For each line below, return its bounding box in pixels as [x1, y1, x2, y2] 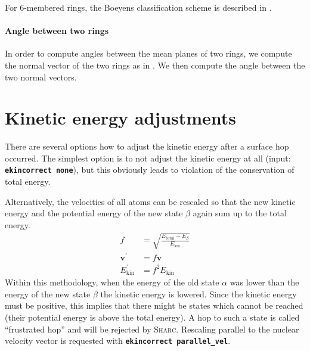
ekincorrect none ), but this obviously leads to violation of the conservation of [5, 163, 294, 176]
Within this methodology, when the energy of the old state [5, 276, 219, 288]
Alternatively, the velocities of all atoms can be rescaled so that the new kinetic [5, 195, 296, 207]
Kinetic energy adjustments [5, 105, 237, 130]
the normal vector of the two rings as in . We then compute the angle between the [5, 58, 305, 71]
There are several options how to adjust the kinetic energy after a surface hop [5, 140, 289, 153]
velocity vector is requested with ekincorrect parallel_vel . [5, 334, 231, 347]
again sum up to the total [193, 207, 287, 219]
